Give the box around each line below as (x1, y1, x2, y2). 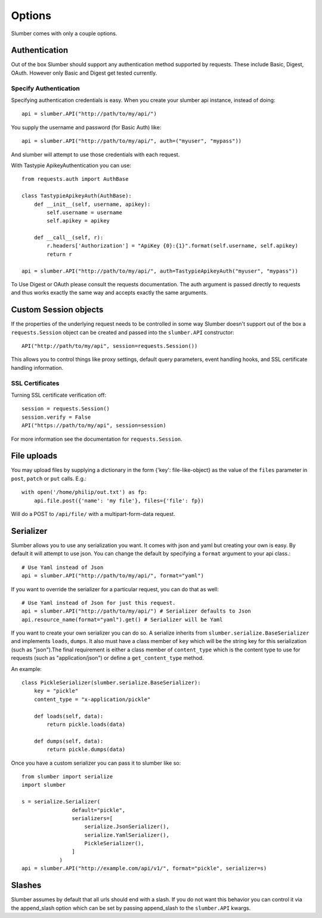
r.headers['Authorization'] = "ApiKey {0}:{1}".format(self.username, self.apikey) (47, 242, 298, 249)
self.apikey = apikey (47, 218, 110, 224)
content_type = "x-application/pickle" (33, 696, 151, 703)
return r (47, 251, 72, 258)
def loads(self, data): (33, 713, 104, 719)
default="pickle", (72, 806, 126, 814)
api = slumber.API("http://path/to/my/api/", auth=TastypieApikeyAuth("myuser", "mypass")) (21, 267, 298, 274)
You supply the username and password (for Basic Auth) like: (11, 123, 162, 131)
